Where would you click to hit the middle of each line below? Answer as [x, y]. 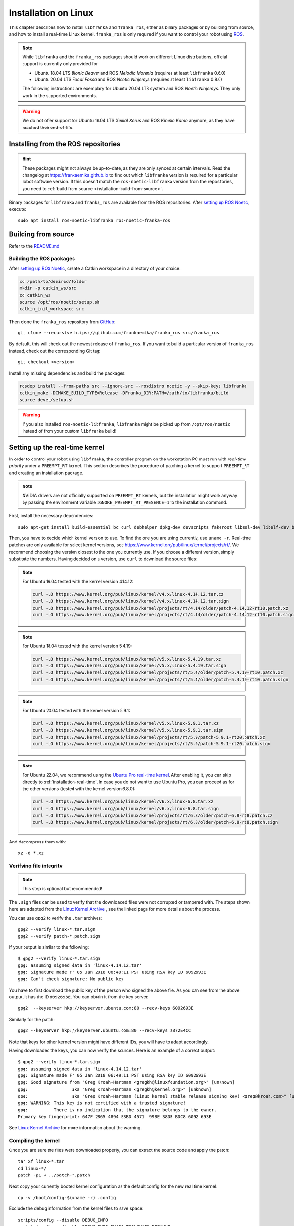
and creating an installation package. [46, 473]
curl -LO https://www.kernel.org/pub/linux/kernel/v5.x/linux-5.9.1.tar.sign [128, 730]
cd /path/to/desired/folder [53, 281]
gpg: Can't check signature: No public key [71, 979]
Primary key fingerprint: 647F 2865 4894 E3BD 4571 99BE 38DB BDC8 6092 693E [115, 1117]
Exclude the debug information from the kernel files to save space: [76, 1208]
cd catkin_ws [35, 295]
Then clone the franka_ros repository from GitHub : [62, 322]
